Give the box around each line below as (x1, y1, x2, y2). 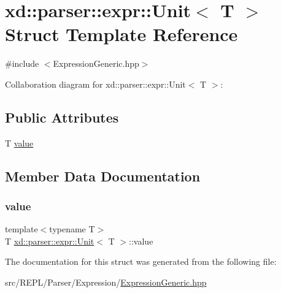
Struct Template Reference (5, 21, 238, 47)
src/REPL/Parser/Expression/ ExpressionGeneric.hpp (5, 276, 207, 289)
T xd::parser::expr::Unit (5, 234, 94, 247)
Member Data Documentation (5, 166, 201, 185)
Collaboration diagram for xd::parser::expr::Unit (5, 77, 186, 90)
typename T (49, 223, 95, 235)
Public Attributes (5, 107, 119, 126)
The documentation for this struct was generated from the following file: (5, 255, 277, 268)
